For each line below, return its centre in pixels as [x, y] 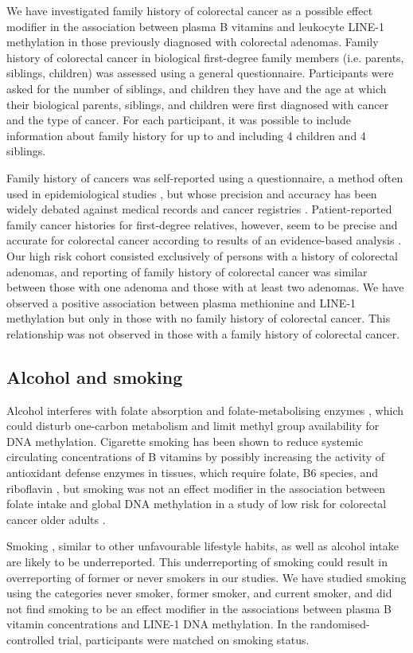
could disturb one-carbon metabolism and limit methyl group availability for [193, 426]
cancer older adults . [56, 519]
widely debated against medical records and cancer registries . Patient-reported [199, 209]
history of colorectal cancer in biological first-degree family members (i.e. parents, [205, 57]
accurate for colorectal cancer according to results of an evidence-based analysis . [204, 240]
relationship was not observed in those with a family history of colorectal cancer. [203, 333]
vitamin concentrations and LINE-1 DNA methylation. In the [157, 624]
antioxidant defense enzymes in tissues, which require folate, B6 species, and [193, 473]
